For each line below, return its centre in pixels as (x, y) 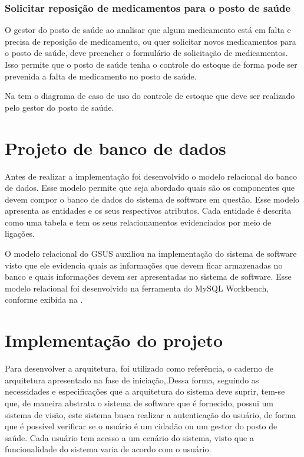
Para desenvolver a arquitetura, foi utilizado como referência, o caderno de (139, 368)
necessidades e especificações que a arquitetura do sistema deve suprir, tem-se (145, 391)
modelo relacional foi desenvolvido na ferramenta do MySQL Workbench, (137, 288)
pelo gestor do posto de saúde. (60, 107)
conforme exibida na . (44, 299)
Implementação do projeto (114, 340)
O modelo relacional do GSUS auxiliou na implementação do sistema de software (151, 254)
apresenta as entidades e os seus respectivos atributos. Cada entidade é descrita (148, 211)
